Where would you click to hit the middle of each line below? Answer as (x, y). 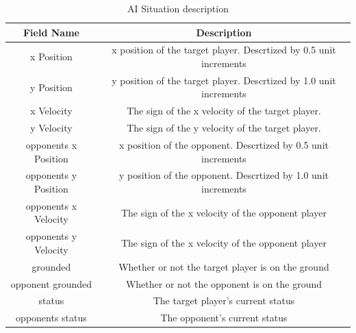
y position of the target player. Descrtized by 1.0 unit (224, 80)
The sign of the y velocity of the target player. (224, 128)
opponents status (51, 318)
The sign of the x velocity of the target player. (224, 111)
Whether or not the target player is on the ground (224, 266)
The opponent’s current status (224, 318)
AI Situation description (178, 8)
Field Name (51, 32)
